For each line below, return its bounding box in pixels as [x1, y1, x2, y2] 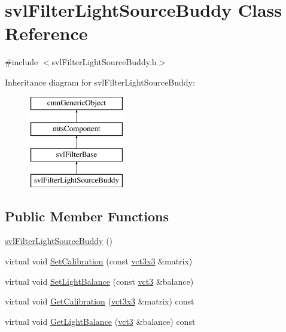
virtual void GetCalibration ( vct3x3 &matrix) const [5, 295, 194, 307]
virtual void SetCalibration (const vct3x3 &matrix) [5, 255, 193, 267]
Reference [5, 21, 88, 45]
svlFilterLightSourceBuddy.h [51, 56, 157, 68]
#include [5, 56, 38, 68]
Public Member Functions [5, 206, 169, 225]
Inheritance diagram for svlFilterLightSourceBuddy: [5, 75, 195, 88]
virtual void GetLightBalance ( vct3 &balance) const [5, 315, 196, 327]
